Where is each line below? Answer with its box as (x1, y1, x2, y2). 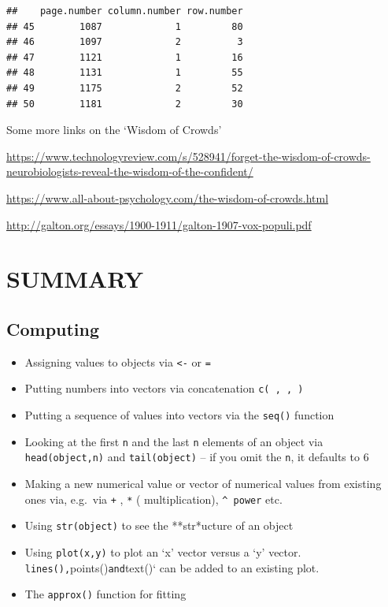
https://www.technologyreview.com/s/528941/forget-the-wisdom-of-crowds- (6, 147, 371, 164)
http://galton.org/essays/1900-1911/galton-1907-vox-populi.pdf (6, 216, 312, 233)
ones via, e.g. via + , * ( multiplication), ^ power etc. (24, 490, 283, 507)
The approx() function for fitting (24, 586, 187, 602)
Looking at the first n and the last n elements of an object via (24, 433, 323, 449)
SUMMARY (6, 263, 143, 295)
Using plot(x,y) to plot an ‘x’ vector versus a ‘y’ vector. (24, 543, 301, 560)
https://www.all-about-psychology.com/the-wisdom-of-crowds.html (6, 189, 329, 206)
